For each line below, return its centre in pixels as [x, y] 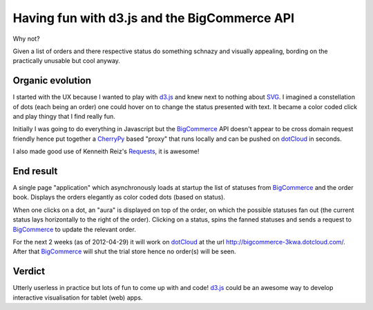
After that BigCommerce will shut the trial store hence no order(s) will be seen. [124, 251]
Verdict [29, 272]
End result [35, 171]
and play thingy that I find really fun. [64, 117]
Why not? [27, 39]
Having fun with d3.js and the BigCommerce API [154, 18]
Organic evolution [52, 80]
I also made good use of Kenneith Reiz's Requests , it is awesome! [106, 151]
